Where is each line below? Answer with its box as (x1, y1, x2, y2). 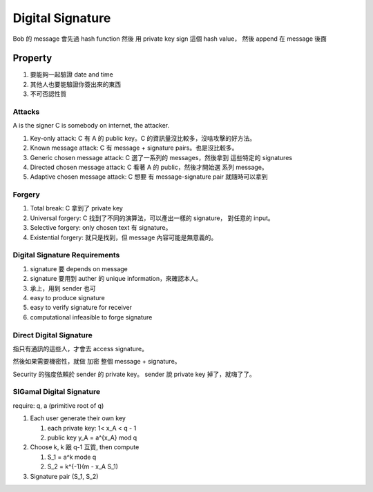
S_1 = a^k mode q (47, 453, 97, 461)
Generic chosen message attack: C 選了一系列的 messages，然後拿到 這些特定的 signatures (30, 153, 293, 161)
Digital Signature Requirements (12, 250, 120, 260)
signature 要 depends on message (30, 264, 128, 273)
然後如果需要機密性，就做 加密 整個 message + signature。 (12, 357, 181, 366)
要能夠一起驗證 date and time (30, 70, 113, 79)
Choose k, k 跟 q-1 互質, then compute (30, 443, 140, 451)
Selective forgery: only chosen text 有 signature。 (30, 224, 172, 232)
